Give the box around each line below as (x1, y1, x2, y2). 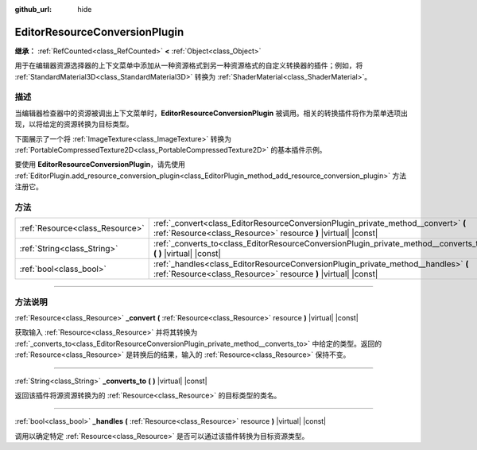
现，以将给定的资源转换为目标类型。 (14, 119, 134, 129)
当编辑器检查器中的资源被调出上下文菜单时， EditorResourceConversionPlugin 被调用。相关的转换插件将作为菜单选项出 (14, 108, 409, 118)
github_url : (14, 5, 52, 14)
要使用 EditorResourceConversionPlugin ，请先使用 (14, 160, 186, 169)
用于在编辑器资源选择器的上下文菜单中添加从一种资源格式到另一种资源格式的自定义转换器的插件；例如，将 (14, 60, 363, 71)
